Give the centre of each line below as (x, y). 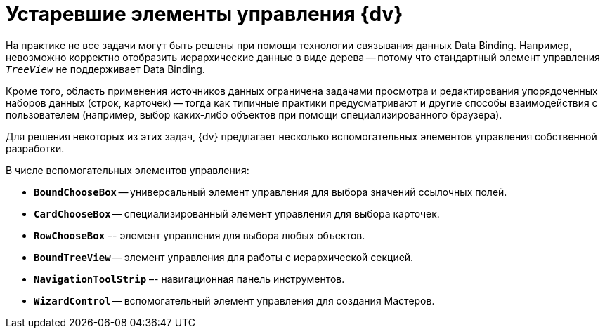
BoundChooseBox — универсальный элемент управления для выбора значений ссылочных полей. (271, 192)
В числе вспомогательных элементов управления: (128, 170)
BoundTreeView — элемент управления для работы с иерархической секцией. (224, 257)
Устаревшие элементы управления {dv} (204, 14)
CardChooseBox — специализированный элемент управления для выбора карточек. (237, 213)
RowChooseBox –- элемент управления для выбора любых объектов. (200, 235)
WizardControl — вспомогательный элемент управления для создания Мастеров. (234, 300)
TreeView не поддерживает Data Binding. (105, 69)
